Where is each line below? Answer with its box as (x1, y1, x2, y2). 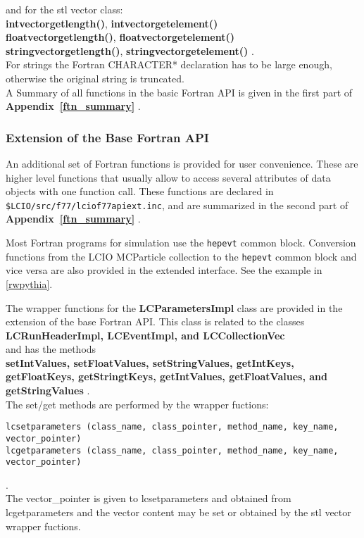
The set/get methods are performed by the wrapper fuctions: (6, 396, 269, 411)
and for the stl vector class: (6, 2, 123, 16)
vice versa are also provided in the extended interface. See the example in (6, 263, 322, 277)
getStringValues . (6, 383, 90, 398)
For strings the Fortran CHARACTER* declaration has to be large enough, (6, 57, 332, 72)
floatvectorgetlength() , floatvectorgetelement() (6, 30, 234, 44)
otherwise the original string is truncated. (6, 70, 184, 85)
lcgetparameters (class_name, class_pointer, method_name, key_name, (6, 445, 339, 456)
